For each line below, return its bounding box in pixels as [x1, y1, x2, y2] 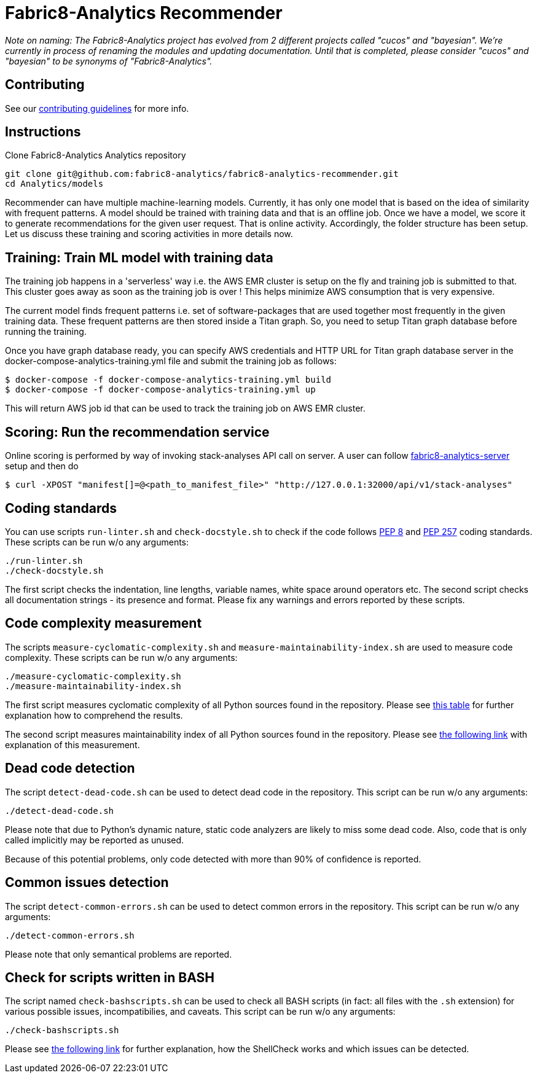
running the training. [5, 326, 87, 337]
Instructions [5, 124, 81, 140]
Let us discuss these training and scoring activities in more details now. [5, 228, 293, 240]
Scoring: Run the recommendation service [5, 424, 270, 440]
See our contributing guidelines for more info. [5, 103, 189, 114]
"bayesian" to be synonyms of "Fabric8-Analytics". [5, 55, 213, 66]
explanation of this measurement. [5, 739, 140, 750]
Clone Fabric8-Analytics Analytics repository [5, 150, 186, 161]
